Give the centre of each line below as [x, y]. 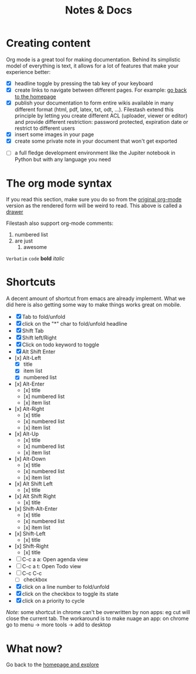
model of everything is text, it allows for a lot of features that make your [92, 66]
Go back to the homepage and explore [53, 665]
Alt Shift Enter [39, 352]
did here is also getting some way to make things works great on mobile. [94, 305]
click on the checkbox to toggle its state [70, 594]
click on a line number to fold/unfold [66, 587]
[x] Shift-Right [31, 546]
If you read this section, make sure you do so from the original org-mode [94, 200]
